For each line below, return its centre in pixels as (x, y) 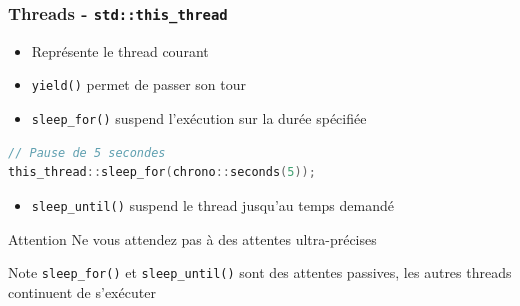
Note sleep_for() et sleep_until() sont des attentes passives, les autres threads (260, 272)
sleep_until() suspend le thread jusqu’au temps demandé (212, 204)
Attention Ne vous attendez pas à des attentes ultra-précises (192, 238)
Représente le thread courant (120, 50)
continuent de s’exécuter (82, 291)
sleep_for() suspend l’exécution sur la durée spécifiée (199, 118)
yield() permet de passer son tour (138, 84)
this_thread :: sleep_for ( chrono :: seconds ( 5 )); (162, 172)
